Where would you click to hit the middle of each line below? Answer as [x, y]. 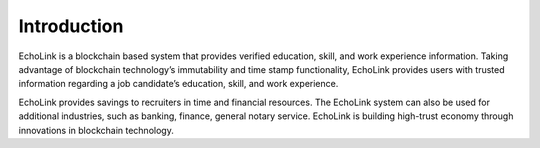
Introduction [71, 26]
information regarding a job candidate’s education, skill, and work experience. [178, 84]
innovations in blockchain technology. [96, 130]
